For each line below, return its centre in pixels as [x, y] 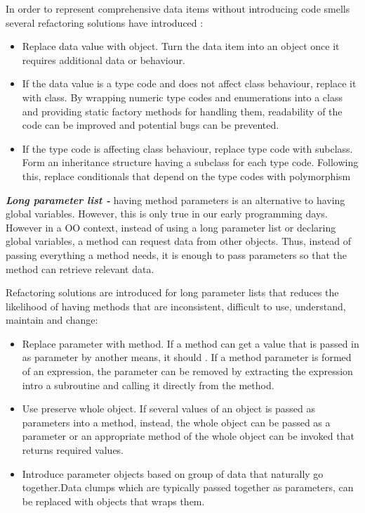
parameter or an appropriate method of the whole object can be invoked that [188, 436]
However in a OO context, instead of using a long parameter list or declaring [171, 227]
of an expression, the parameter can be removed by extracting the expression [187, 371]
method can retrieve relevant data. [80, 268]
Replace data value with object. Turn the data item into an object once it [181, 46]
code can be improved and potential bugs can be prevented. [151, 125]
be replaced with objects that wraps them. [113, 501]
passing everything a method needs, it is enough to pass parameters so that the [177, 254]
